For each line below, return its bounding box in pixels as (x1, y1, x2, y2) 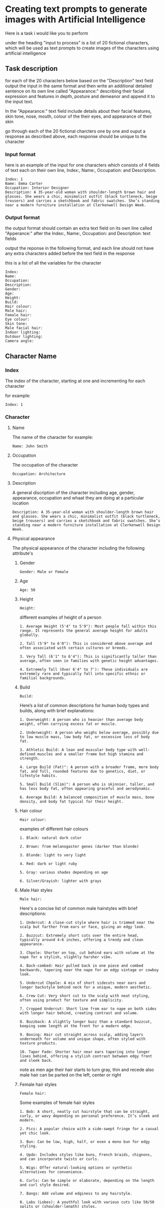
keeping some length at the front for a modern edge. (19, 1024, 132, 1029)
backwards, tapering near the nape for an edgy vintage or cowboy (19, 968, 159, 973)
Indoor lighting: (5, 330, 41, 335)
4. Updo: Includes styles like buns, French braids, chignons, (19, 1152, 153, 1157)
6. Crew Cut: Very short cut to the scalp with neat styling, (19, 994, 150, 999)
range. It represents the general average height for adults (19, 628, 148, 634)
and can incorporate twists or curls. (19, 1157, 99, 1162)
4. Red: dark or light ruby (19, 861, 77, 867)
